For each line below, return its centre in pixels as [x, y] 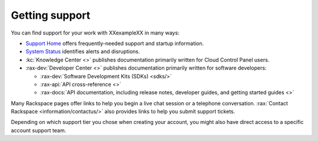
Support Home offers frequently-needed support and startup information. [115, 43]
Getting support [51, 15]
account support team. [39, 130]
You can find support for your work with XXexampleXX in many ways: [95, 33]
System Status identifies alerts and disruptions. [83, 51]
